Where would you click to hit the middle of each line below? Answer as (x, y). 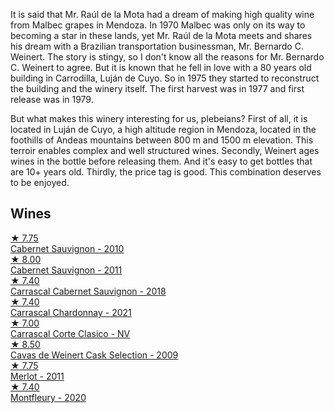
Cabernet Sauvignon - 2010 (67, 248)
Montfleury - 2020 (48, 397)
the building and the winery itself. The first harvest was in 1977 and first (157, 88)
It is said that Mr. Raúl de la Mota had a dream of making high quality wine (162, 14)
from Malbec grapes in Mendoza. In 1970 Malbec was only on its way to (158, 25)
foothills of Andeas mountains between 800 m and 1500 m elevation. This (162, 140)
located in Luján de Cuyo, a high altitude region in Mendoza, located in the (163, 129)
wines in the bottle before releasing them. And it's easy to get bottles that (161, 161)
